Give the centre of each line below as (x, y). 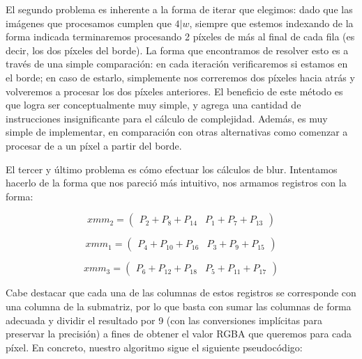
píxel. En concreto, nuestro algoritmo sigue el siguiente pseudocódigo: (154, 347)
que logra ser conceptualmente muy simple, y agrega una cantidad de (153, 105)
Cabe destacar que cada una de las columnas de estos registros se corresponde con (181, 293)
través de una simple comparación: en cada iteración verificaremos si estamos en (177, 64)
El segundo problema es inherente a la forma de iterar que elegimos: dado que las (179, 9)
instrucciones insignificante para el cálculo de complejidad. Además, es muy (167, 118)
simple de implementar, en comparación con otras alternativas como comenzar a (177, 132)
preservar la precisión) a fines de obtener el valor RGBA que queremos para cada (179, 334)
